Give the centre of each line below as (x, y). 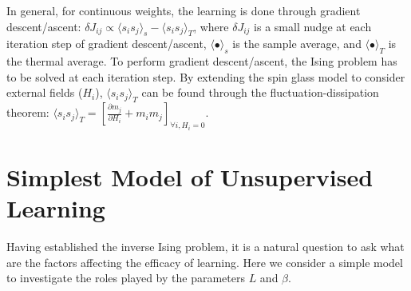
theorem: (28, 112)
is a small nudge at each (313, 26)
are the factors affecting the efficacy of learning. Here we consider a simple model (205, 262)
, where (211, 26)
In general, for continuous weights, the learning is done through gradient (184, 10)
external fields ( (45, 92)
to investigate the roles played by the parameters (126, 278)
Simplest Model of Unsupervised (190, 176)
